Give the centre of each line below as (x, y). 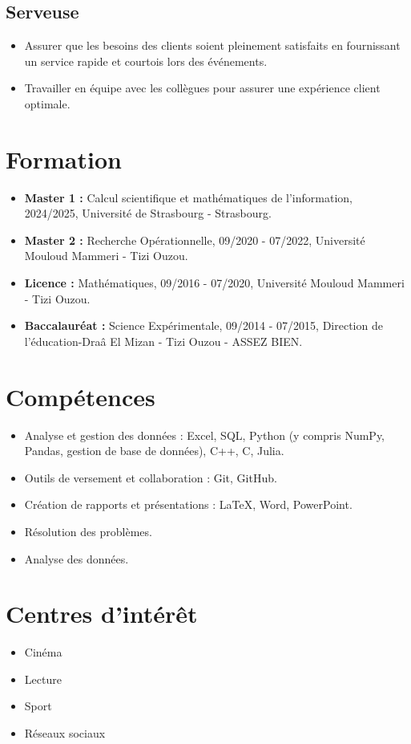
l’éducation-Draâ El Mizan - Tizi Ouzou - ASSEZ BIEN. (163, 341)
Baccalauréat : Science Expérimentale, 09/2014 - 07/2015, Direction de (203, 325)
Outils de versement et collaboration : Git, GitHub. (151, 477)
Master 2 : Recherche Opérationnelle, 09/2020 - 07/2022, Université (195, 240)
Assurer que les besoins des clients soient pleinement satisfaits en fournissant (212, 45)
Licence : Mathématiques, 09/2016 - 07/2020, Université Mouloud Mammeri (214, 283)
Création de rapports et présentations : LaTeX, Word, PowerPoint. (188, 504)
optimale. (47, 103)
